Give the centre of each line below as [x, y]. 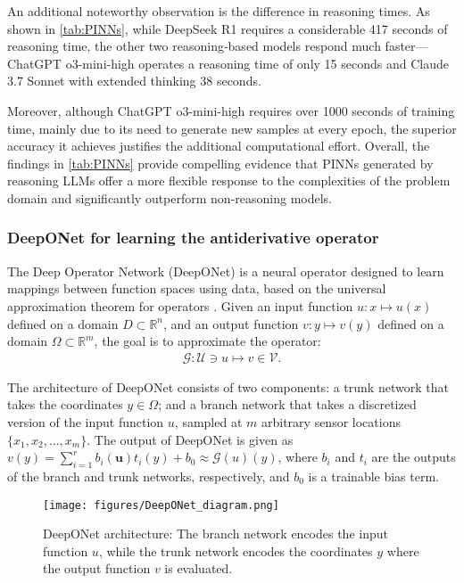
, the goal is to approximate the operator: [207, 341]
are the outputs [414, 457]
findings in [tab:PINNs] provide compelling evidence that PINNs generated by [220, 163]
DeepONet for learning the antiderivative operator [193, 238]
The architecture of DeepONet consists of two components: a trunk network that [228, 386]
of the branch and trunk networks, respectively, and [149, 476]
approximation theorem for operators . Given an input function [180, 305]
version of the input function [86, 421]
